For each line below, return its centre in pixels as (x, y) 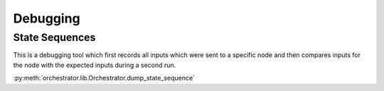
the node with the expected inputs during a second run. (95, 65)
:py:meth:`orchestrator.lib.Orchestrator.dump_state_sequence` (104, 78)
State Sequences (54, 37)
